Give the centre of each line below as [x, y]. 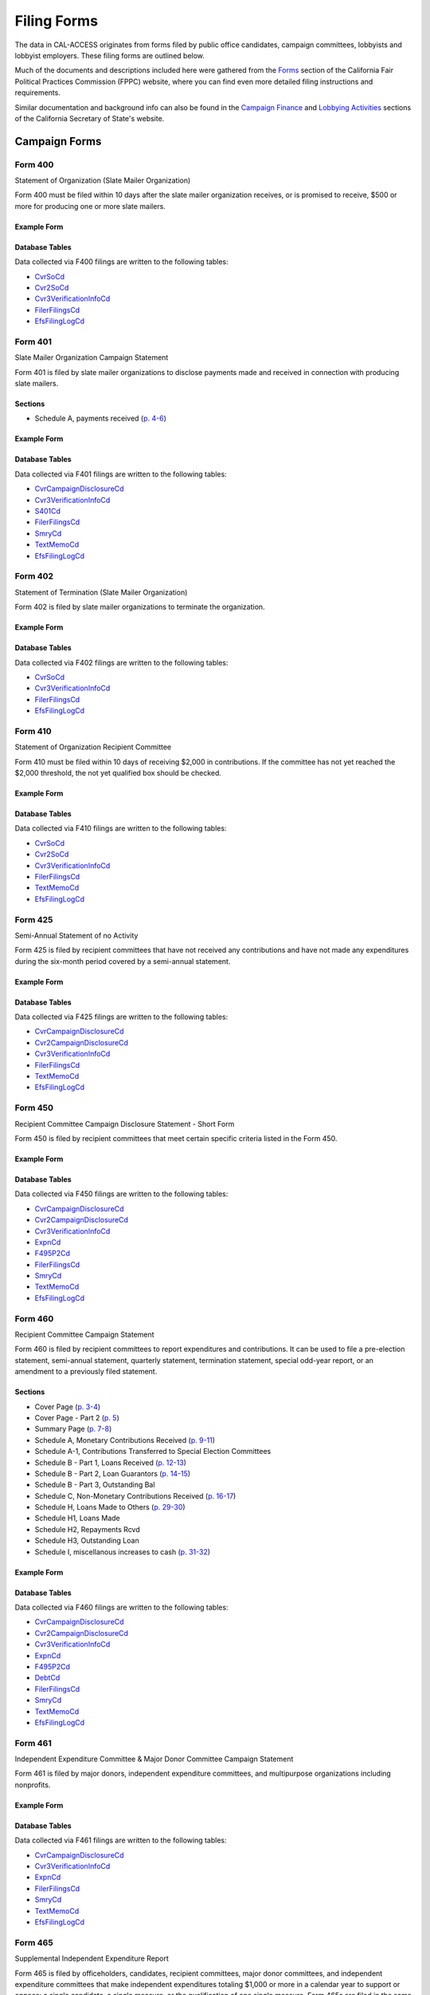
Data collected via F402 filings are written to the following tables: [121, 662]
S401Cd [48, 512]
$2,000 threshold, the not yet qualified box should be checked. [118, 773]
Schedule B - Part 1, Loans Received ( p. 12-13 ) [111, 1462]
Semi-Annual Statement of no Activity [76, 935]
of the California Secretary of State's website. [90, 118]
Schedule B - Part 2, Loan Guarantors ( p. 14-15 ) [113, 1473]
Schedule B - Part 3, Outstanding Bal [95, 1485]
